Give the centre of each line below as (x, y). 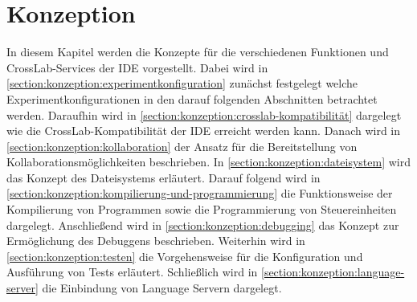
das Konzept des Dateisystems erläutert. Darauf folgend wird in (164, 177)
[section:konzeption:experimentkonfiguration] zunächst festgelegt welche (182, 83)
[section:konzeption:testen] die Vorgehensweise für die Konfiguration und (185, 256)
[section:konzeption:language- (333, 272)
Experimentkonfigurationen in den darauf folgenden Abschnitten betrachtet (192, 98)
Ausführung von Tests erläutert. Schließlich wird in (132, 272)
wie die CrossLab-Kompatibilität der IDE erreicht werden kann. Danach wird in (204, 131)
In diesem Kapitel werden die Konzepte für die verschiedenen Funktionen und (198, 52)
